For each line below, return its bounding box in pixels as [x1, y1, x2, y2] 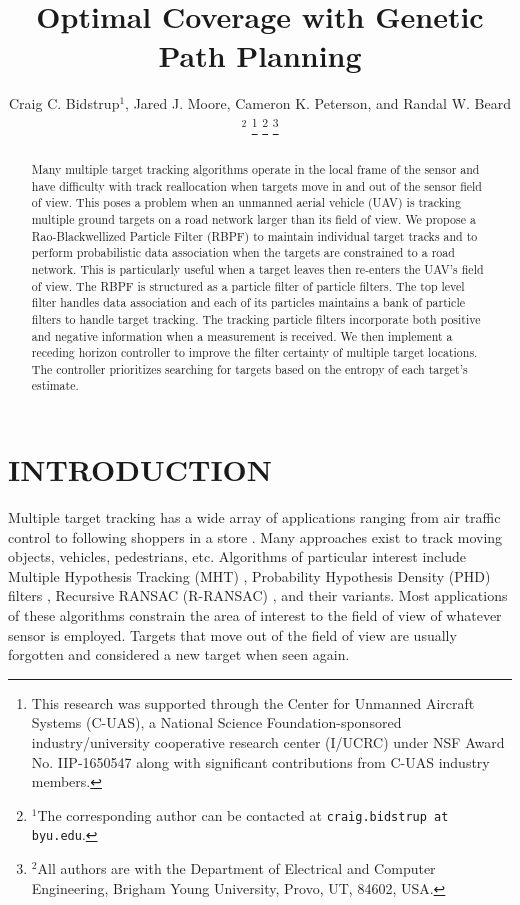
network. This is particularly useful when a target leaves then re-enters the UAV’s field [31, 260, 484, 277]
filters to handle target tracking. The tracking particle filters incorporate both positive [31, 310, 481, 327]
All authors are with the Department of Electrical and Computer [37, 858, 436, 879]
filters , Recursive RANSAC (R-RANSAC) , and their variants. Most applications [8, 585, 508, 606]
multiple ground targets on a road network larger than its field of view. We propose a [31, 210, 476, 227]
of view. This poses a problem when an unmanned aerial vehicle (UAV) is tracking [31, 194, 461, 211]
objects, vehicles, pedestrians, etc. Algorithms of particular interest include [8, 546, 466, 567]
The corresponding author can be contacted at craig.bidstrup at [37, 804, 449, 825]
